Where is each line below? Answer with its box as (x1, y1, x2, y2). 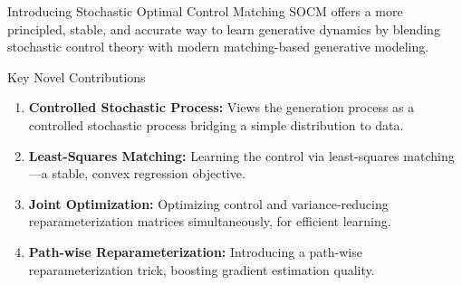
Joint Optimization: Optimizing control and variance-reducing (28, 194, 389, 213)
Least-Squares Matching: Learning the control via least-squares (28, 146, 399, 165)
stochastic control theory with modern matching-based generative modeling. (7, 37, 429, 56)
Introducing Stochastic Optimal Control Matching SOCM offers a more (7, 2, 403, 20)
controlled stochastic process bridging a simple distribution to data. (28, 115, 404, 134)
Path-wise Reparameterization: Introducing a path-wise (28, 242, 362, 261)
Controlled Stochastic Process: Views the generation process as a (28, 98, 415, 117)
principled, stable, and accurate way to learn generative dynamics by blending (7, 19, 440, 38)
